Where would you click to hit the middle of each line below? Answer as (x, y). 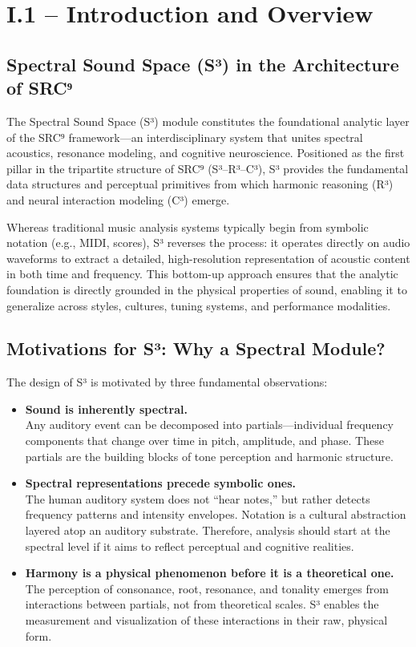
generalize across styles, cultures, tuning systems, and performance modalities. (199, 305)
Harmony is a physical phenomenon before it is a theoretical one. (210, 573)
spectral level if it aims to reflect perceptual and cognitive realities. (190, 546)
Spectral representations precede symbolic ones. (161, 483)
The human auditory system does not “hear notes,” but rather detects (198, 498)
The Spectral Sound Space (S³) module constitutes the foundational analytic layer (208, 121)
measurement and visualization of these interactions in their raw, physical (206, 620)
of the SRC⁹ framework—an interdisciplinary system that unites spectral (185, 137)
